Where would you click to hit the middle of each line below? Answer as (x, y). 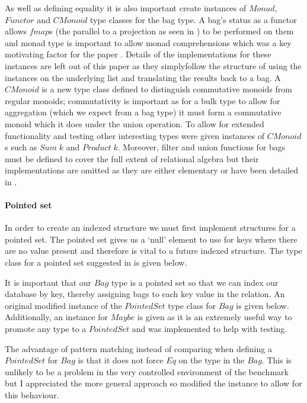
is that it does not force (121, 360)
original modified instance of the (63, 305)
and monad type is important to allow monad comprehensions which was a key (148, 42)
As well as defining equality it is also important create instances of (126, 8)
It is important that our (48, 282)
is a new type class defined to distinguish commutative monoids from (167, 89)
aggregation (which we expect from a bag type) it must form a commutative (143, 112)
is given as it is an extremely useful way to (215, 317)
